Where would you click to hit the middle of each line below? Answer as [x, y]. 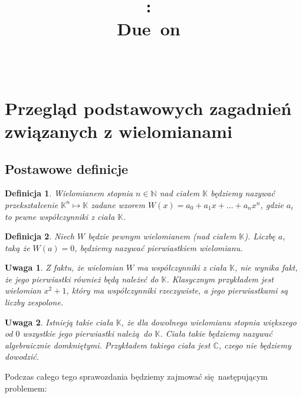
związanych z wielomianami [119, 131]
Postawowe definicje [67, 168]
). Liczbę [260, 236]
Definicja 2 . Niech [40, 236]
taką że [17, 247]
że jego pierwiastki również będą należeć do [82, 279]
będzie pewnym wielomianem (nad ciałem [162, 236]
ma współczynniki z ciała [182, 267]
